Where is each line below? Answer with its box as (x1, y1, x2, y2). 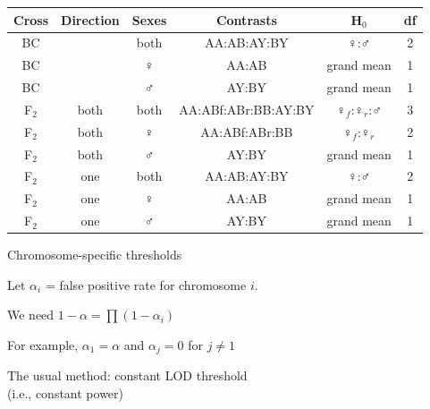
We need (7, 305, 55, 324)
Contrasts (215, 10, 277, 29)
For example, (7, 335, 79, 354)
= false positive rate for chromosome (45, 275, 247, 294)
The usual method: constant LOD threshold (7, 366, 248, 385)
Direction (61, 10, 120, 29)
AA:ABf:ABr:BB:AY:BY (179, 99, 315, 118)
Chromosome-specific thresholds (7, 245, 182, 264)
